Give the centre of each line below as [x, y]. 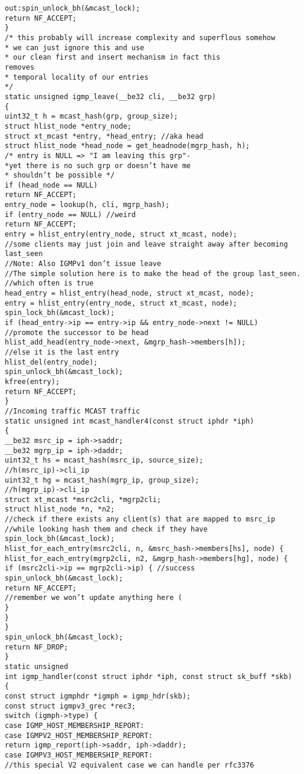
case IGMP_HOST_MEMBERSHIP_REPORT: [75, 725]
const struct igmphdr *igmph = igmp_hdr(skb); [98, 696]
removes [20, 67]
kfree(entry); [32, 381]
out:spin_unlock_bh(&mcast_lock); [73, 8]
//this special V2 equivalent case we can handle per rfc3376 [130, 765]
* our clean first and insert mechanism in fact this [113, 58]
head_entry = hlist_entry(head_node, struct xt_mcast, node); [130, 293]
